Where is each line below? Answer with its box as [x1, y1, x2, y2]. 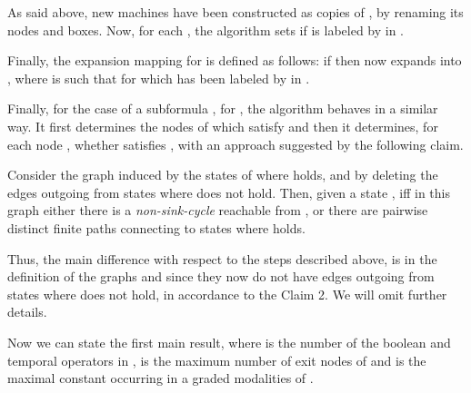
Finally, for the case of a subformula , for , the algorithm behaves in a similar [7, 99, 438, 118]
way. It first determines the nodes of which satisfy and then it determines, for [7, 116, 438, 135]
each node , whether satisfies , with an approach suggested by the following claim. [7, 134, 464, 153]
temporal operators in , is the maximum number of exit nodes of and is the [7, 350, 426, 369]
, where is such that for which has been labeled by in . [7, 68, 310, 87]
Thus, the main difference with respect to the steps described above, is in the [7, 249, 437, 268]
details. [7, 302, 47, 321]
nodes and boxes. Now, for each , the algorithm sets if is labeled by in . [7, 20, 405, 39]
